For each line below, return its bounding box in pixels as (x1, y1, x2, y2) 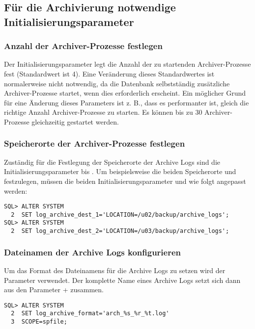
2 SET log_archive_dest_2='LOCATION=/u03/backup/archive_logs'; (11, 228, 229, 235)
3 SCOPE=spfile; (11, 318, 67, 326)
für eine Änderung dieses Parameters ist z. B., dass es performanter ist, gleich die (4, 97, 249, 107)
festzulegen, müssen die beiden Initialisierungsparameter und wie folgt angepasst (4, 176, 246, 186)
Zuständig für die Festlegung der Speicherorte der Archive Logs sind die (4, 156, 221, 167)
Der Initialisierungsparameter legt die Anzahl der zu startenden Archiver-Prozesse (4, 59, 251, 69)
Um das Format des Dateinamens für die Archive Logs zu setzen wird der (4, 265, 226, 275)
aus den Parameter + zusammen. (4, 284, 104, 295)
